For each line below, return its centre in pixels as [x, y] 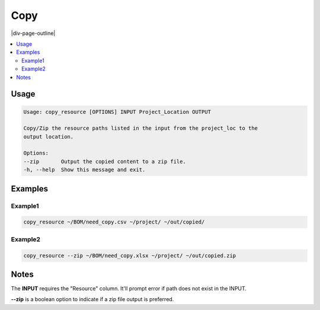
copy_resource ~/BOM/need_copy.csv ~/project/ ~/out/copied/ [114, 222]
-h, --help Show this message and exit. [84, 170]
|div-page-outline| [33, 33]
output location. [49, 137]
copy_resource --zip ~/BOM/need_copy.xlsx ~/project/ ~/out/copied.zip [130, 255]
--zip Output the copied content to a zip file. [105, 161]
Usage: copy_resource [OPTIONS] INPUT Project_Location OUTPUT [117, 112]
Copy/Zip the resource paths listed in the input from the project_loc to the [140, 128]
